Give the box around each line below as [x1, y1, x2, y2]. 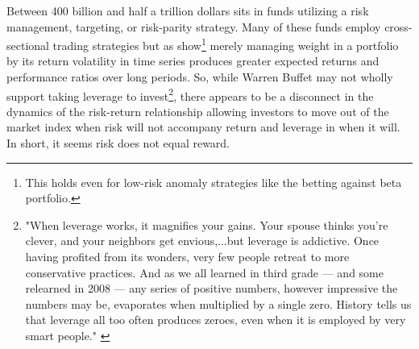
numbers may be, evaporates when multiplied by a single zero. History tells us [25, 295, 412, 312]
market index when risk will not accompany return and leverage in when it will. [6, 118, 400, 135]
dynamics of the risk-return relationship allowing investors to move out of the [6, 102, 389, 119]
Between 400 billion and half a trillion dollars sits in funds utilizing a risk [6, 2, 369, 19]
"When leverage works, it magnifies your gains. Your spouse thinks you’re [25, 216, 388, 233]
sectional [6, 36, 49, 53]
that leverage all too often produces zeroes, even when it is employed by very [25, 311, 406, 328]
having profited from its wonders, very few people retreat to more [25, 248, 350, 265]
